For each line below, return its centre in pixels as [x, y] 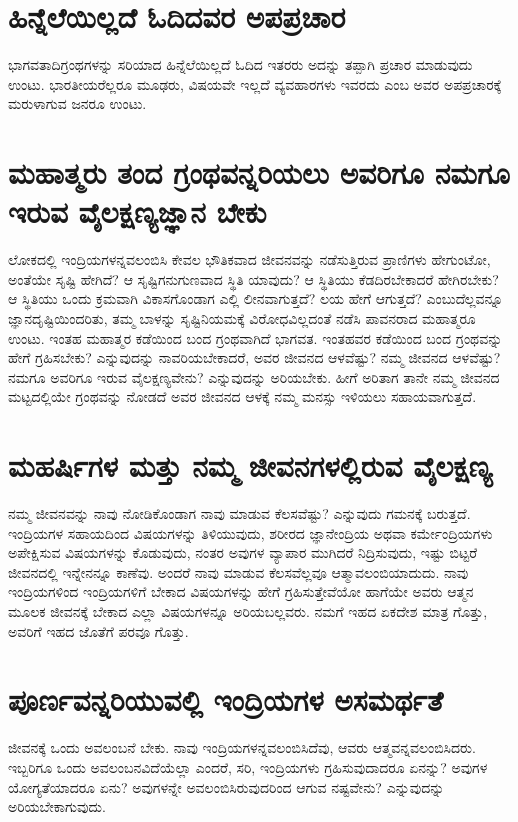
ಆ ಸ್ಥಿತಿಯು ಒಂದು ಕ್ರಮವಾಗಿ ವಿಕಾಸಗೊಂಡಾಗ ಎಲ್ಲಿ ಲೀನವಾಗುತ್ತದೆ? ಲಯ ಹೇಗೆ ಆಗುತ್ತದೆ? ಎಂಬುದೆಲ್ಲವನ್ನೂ [256, 298]
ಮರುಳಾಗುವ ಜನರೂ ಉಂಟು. [77, 103]
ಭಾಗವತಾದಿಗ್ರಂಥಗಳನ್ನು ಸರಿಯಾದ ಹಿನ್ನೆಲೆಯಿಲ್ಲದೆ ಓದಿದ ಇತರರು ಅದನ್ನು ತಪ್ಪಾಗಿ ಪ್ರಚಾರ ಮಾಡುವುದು [240, 64]
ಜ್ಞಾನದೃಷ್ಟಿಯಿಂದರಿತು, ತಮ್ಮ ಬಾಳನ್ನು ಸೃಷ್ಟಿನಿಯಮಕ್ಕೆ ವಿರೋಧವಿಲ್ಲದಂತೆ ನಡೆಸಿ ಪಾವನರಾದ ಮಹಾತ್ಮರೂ [242, 318]
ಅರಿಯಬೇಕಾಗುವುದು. [57, 806]
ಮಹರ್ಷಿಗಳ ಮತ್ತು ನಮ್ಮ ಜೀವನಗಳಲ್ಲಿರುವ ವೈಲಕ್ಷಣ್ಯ [250, 465]
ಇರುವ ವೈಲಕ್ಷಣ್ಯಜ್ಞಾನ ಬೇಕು [137, 211]
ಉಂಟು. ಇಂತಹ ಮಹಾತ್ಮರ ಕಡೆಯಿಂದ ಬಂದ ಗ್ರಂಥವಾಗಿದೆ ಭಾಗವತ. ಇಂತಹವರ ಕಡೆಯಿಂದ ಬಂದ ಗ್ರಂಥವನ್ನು [255, 337]
